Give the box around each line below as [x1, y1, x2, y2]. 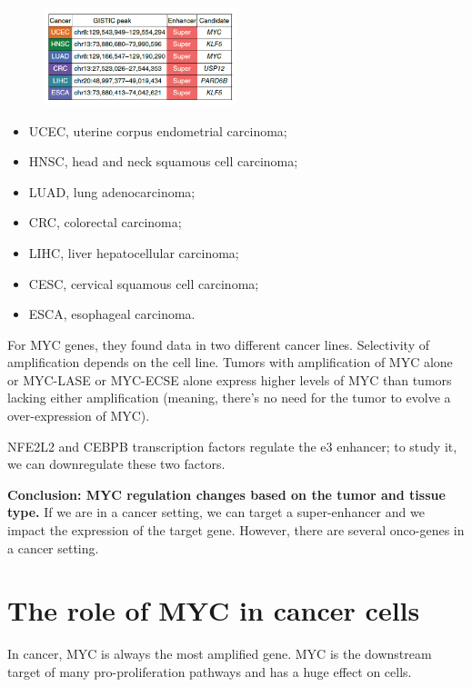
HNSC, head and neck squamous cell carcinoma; [28, 152, 298, 171]
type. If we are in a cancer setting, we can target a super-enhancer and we [7, 503, 425, 522]
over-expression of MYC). [7, 406, 150, 425]
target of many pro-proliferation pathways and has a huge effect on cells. [7, 662, 412, 681]
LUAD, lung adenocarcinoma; [28, 182, 196, 201]
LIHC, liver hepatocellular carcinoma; [28, 243, 239, 262]
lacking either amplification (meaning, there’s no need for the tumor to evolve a [7, 388, 451, 407]
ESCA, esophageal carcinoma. [28, 304, 196, 324]
